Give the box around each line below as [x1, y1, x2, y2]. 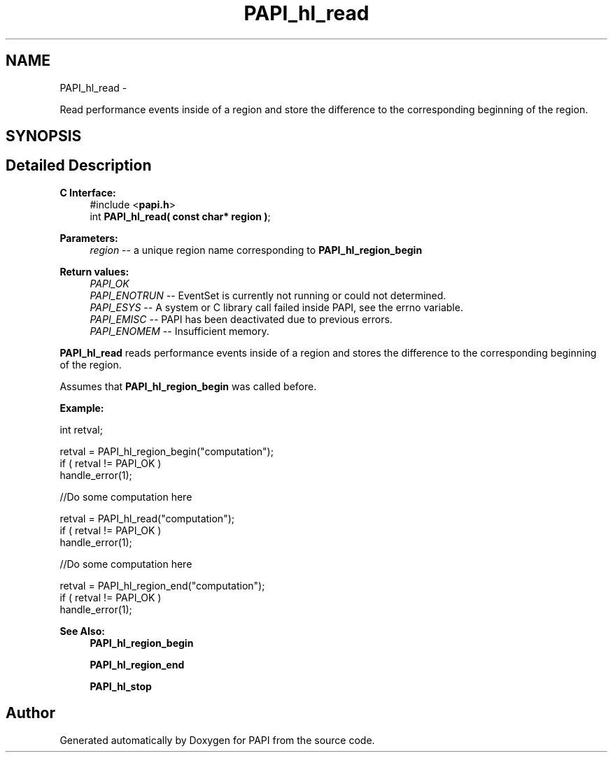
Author [6, 704, 55, 722]
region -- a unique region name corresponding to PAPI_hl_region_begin [90, 243, 423, 256]
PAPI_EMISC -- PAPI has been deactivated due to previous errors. [90, 313, 393, 325]
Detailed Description [6, 157, 152, 175]
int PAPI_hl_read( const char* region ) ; [90, 210, 271, 222]
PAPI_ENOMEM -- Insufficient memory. [90, 324, 269, 337]
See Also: [59, 624, 105, 637]
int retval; [59, 423, 103, 436]
